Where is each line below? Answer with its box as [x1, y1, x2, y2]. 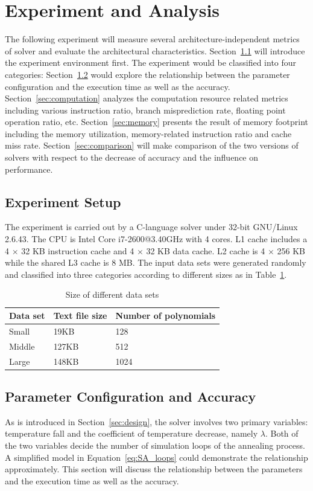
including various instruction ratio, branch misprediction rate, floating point [5, 103, 286, 116]
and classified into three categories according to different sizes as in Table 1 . [5, 268, 287, 280]
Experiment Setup [5, 192, 121, 211]
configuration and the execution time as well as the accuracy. [5, 80, 230, 92]
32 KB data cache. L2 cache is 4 [146, 244, 265, 257]
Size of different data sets [65, 288, 159, 301]
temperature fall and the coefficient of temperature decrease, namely [5, 427, 258, 440]
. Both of [265, 427, 299, 440]
